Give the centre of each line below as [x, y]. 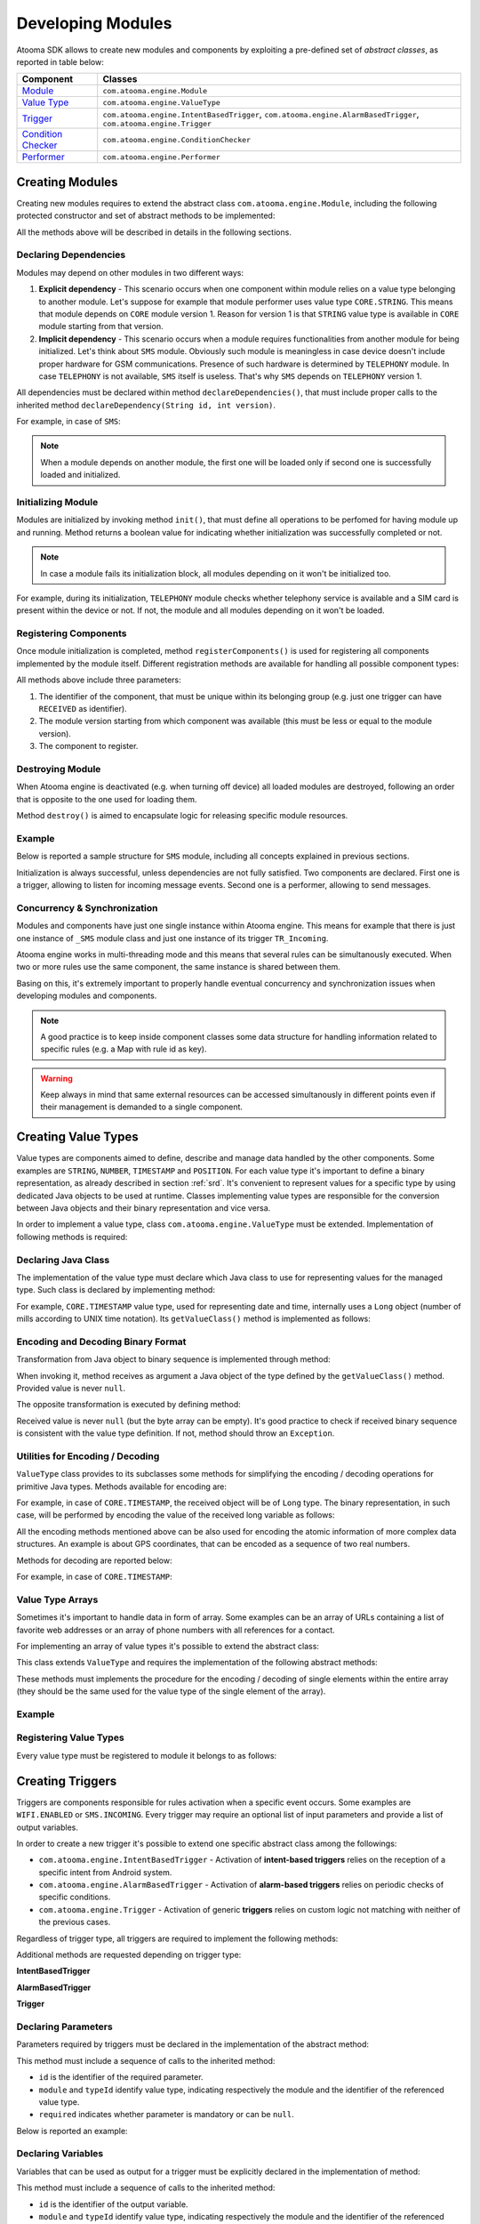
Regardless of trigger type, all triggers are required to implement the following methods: [177, 1938]
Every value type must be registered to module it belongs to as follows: [147, 1755]
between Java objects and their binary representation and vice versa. [144, 1208]
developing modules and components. [87, 995]
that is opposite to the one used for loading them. [107, 799]
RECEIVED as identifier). [83, 709]
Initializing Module [57, 502]
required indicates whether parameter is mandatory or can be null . [166, 2115]
